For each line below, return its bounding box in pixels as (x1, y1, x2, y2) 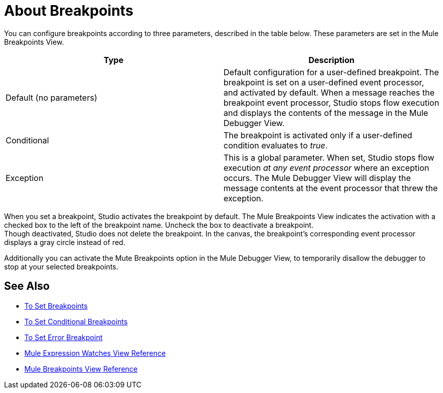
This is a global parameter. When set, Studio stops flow (224, 152, 434, 163)
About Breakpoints (4, 2, 134, 19)
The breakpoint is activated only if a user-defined (224, 130, 413, 140)
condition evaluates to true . (224, 140, 328, 150)
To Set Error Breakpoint (24, 332, 103, 342)
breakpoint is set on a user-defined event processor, (224, 77, 424, 87)
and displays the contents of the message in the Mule (224, 107, 428, 118)
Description (308, 54, 355, 65)
